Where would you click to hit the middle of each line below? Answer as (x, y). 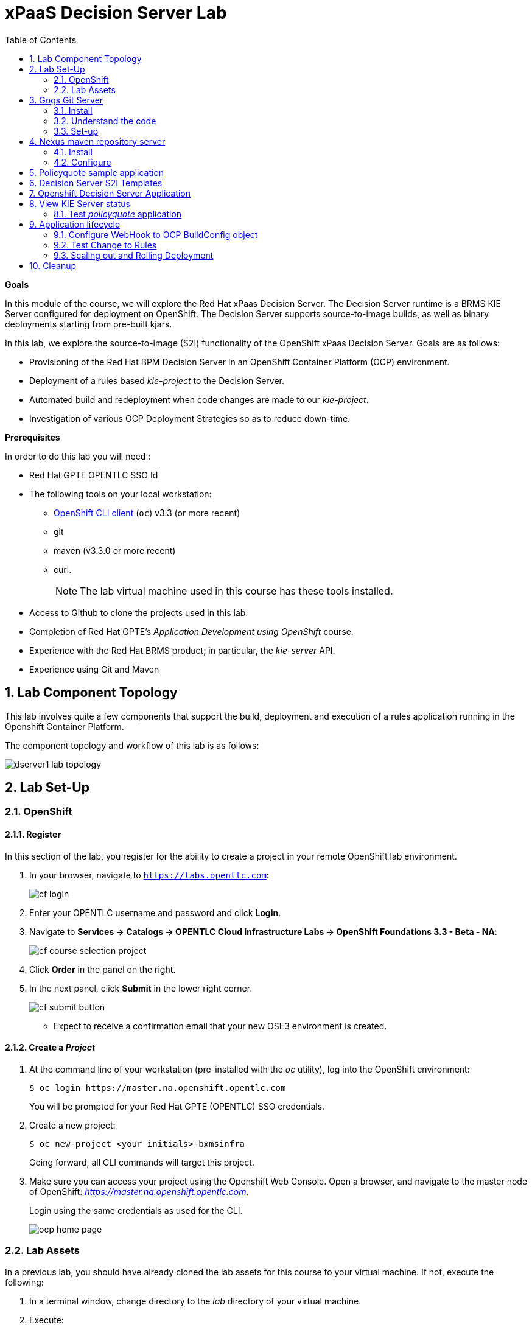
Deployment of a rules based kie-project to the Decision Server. (157, 380)
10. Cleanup (53, 265)
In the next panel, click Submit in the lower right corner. (141, 988)
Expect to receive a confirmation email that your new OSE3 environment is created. (220, 1026)
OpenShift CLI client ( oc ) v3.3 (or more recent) (147, 513)
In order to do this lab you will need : (78, 456)
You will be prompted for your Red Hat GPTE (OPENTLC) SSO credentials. (177, 1106)
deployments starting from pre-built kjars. (89, 324)
